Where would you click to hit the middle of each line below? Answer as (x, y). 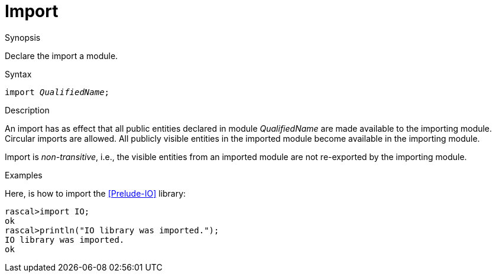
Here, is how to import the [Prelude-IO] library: (95, 193)
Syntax (18, 74)
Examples (24, 175)
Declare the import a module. (61, 56)
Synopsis (23, 37)
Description (27, 110)
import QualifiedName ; (57, 92)
